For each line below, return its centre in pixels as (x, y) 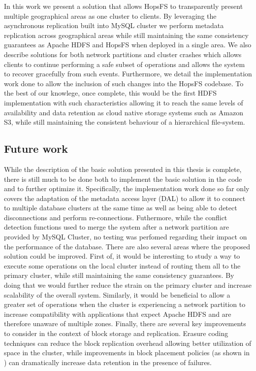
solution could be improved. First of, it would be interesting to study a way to (122, 256)
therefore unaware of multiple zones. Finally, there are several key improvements (125, 323)
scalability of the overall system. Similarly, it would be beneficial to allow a (117, 294)
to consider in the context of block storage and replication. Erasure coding (116, 333)
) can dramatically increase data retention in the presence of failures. (108, 362)
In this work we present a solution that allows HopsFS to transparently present (124, 6)
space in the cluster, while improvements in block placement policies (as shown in (127, 353)
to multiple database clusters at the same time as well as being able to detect (121, 208)
